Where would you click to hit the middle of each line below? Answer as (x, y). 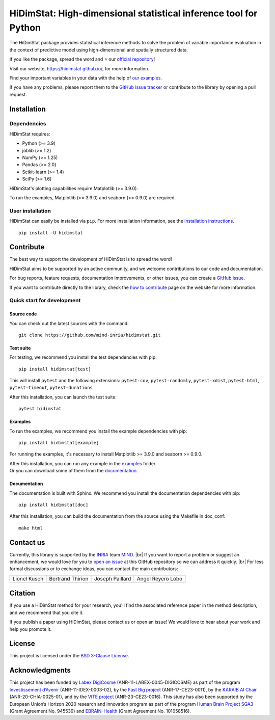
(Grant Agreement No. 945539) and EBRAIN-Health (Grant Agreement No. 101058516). (100, 711)
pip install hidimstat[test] (55, 369)
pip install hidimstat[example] (59, 443)
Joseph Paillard (113, 578)
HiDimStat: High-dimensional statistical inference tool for (133, 13)
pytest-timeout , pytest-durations (51, 388)
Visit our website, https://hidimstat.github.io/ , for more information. (79, 68)
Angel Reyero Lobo (160, 578)
